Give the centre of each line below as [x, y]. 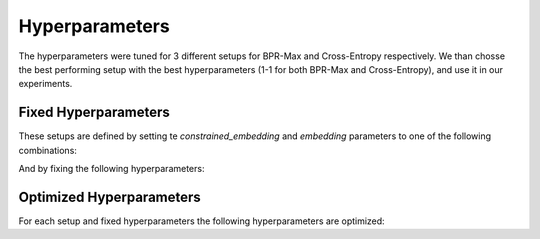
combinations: [47, 150]
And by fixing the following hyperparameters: [111, 169]
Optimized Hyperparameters [110, 196]
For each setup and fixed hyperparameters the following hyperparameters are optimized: [201, 221]
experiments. [45, 84]
